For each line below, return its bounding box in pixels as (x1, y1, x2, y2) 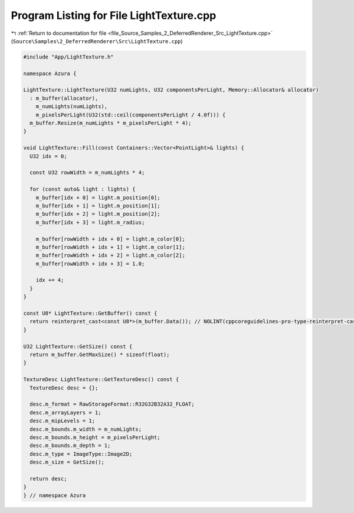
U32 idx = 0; (29, 152, 67, 160)
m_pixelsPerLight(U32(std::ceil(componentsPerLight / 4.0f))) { (35, 111, 226, 118)
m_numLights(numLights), (35, 103, 108, 110)
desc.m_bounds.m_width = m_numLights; (29, 426, 142, 433)
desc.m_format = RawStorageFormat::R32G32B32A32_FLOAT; (29, 401, 195, 408)
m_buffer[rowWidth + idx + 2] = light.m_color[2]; (35, 252, 185, 259)
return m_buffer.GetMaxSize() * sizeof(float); (29, 351, 170, 358)
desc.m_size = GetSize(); (29, 459, 104, 466)
